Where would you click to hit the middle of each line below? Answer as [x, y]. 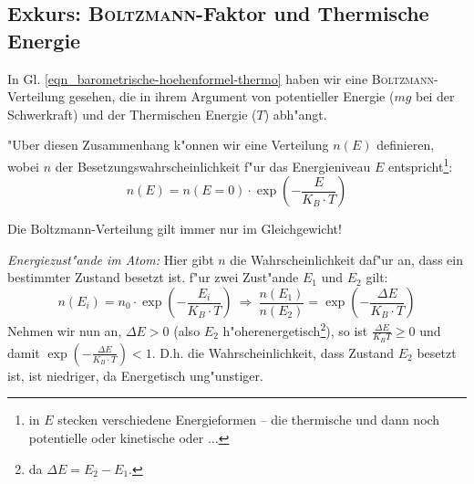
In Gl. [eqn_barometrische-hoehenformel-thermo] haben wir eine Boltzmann [221, 78]
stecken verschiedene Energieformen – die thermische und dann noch [249, 420]
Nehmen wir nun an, [65, 330]
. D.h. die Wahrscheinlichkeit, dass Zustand [273, 352]
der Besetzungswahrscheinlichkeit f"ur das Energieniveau [213, 166]
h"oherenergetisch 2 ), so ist [295, 329]
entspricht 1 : [421, 164]
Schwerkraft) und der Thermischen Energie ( [132, 114]
